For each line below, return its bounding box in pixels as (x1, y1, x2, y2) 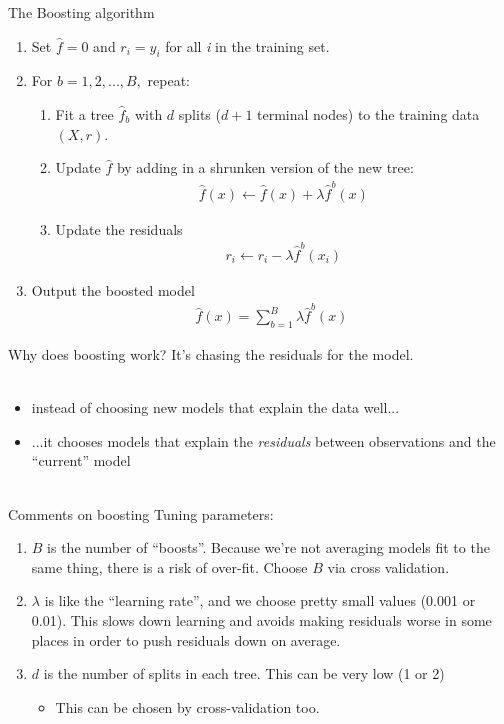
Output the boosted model (31, 279, 195, 300)
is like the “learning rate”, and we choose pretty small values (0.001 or (44, 590, 476, 611)
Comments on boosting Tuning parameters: (8, 503, 274, 524)
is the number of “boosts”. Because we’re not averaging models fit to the (47, 537, 490, 558)
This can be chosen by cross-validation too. (55, 696, 320, 717)
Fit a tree (55, 103, 114, 124)
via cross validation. (327, 556, 450, 577)
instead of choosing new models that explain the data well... (31, 397, 400, 418)
